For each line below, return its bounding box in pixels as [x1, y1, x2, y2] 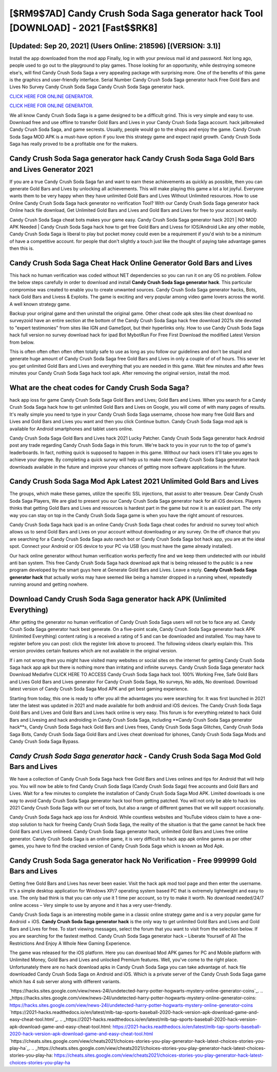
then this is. [9, 245, 34, 251]
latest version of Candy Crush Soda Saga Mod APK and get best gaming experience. [9, 686, 189, 692]
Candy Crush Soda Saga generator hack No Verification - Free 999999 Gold [9, 856, 257, 865]
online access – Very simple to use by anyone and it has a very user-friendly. [9, 902, 172, 908]
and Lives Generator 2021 [9, 165, 93, 174]
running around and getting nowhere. [9, 581, 88, 587]
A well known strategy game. [9, 301, 71, 307]
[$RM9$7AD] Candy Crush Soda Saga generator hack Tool [9, 8, 264, 19]
